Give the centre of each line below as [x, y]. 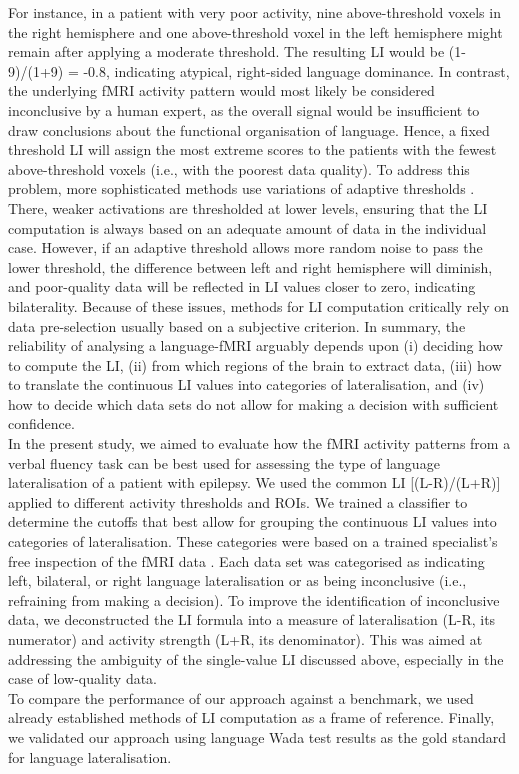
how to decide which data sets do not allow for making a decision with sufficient [253, 403]
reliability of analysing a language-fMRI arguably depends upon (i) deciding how [255, 345]
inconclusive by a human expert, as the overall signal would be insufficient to [244, 109]
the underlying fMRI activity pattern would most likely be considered [221, 90]
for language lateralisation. [90, 756]
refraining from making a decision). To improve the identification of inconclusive [254, 599]
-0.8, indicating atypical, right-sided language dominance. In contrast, [296, 70]
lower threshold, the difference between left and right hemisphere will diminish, [250, 266]
